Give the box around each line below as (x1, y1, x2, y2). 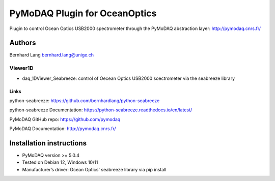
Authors (9, 39, 36, 47)
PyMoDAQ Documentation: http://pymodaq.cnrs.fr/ (9, 126, 116, 132)
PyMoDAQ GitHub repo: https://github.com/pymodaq (9, 116, 121, 122)
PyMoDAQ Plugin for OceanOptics (9, 8, 157, 19)
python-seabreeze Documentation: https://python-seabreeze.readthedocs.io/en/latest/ (9, 107, 193, 113)
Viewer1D (9, 65, 34, 72)
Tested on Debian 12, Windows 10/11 (22, 159, 98, 165)
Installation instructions (9, 139, 87, 147)
